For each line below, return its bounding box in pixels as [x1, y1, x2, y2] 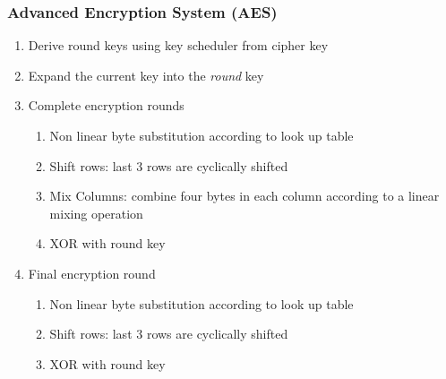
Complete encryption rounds [28, 96, 184, 115]
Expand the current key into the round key [28, 65, 264, 84]
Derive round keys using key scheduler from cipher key [28, 36, 329, 55]
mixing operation [49, 203, 143, 222]
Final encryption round [28, 263, 156, 282]
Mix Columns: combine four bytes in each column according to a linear [49, 186, 440, 205]
